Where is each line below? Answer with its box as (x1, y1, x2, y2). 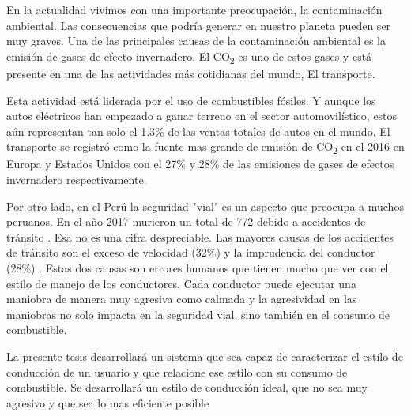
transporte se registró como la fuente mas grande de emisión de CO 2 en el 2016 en (6, 138, 405, 157)
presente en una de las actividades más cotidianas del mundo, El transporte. (6, 65, 375, 81)
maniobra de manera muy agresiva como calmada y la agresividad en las (6, 290, 357, 307)
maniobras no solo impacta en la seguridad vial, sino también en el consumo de (6, 305, 390, 322)
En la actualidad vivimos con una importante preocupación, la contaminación (6, 2, 383, 17)
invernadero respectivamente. (6, 171, 147, 187)
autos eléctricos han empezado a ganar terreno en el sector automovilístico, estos (6, 107, 398, 124)
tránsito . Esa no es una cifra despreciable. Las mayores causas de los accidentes (6, 228, 394, 245)
